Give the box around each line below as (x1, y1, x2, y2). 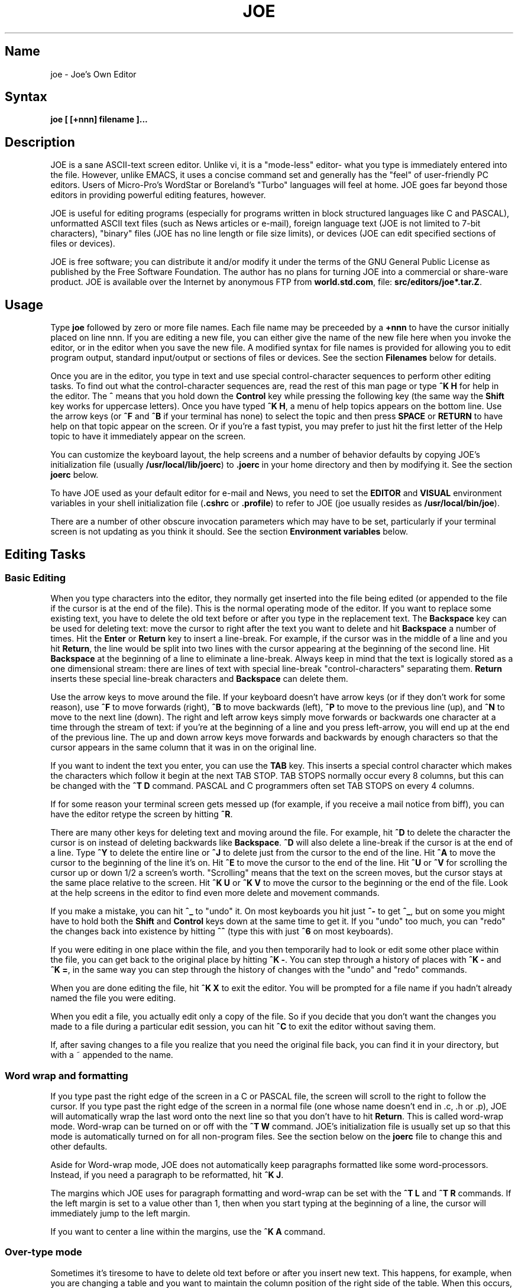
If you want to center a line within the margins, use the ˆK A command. (50, 1226, 326, 1237)
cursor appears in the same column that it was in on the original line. (50, 742, 317, 753)
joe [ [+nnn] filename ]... (50, 114, 148, 125)
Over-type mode (5, 1246, 82, 1258)
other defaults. (50, 1141, 108, 1152)
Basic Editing (5, 571, 66, 584)
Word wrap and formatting (5, 1069, 128, 1082)
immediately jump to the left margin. (50, 1208, 190, 1219)
